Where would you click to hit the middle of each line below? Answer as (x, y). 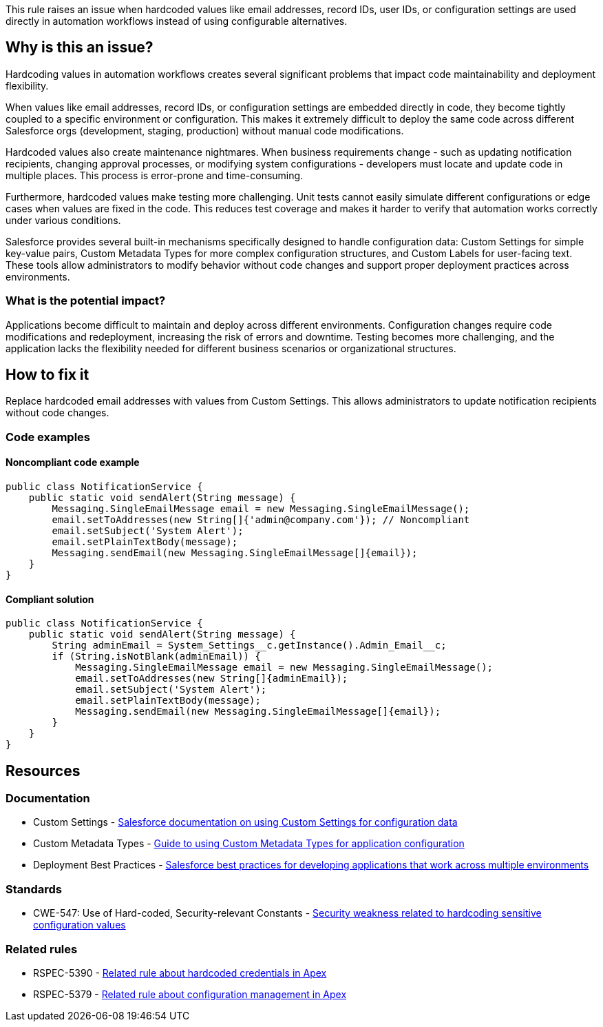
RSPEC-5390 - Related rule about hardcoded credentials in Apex (180, 973)
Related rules (42, 949)
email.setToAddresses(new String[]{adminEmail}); (212, 679)
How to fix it (47, 375)
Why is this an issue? (80, 48)
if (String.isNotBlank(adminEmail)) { (156, 657)
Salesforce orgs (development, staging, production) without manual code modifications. (205, 130)
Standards (34, 889)
